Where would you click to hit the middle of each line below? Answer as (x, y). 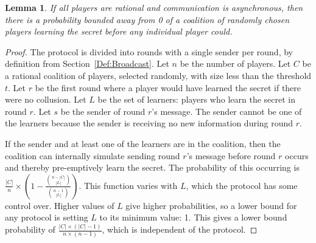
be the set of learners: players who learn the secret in (196, 99)
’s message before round (231, 155)
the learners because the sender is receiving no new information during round (149, 123)
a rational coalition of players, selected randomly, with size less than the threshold (158, 75)
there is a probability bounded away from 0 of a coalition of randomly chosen (147, 19)
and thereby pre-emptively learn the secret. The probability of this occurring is (152, 167)
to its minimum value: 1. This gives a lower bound (193, 217)
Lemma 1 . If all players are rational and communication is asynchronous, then (154, 7)
